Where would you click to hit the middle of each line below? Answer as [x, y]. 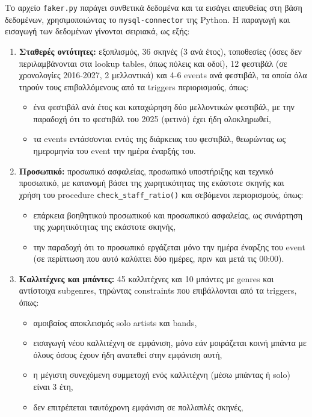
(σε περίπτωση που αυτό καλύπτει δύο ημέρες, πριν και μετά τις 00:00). [159, 258]
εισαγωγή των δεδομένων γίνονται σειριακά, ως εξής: [97, 31]
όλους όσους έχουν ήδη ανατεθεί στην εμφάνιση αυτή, [128, 354]
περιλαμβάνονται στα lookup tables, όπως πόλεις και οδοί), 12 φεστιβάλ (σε [153, 63]
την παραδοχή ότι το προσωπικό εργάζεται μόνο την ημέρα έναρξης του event [169, 246]
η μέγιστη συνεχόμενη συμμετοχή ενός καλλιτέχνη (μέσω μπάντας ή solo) [162, 375]
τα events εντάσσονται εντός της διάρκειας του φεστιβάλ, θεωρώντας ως [159, 139]
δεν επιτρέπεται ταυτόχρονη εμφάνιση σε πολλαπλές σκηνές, [138, 406]
